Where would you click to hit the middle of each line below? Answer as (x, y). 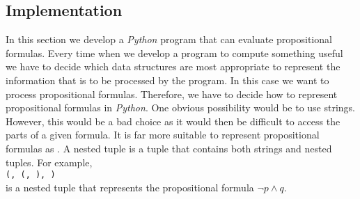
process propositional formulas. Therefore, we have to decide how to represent (172, 94)
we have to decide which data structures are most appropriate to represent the (173, 66)
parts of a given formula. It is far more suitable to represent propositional (163, 135)
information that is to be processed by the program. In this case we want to (167, 80)
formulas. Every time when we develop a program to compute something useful (174, 53)
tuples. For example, (49, 162)
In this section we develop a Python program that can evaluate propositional (169, 39)
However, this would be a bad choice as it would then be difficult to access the (173, 121)
